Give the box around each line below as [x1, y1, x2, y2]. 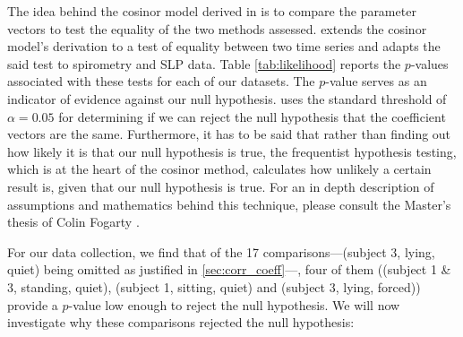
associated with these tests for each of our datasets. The [7, 72, 315, 91]
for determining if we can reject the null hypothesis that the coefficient [58, 107, 446, 125]
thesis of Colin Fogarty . [7, 212, 140, 231]
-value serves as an [325, 72, 427, 91]
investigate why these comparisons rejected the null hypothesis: [7, 313, 355, 332]
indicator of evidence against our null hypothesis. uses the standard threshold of [7, 89, 447, 108]
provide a [7, 295, 58, 314]
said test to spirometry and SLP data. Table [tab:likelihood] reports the [7, 54, 401, 73]
